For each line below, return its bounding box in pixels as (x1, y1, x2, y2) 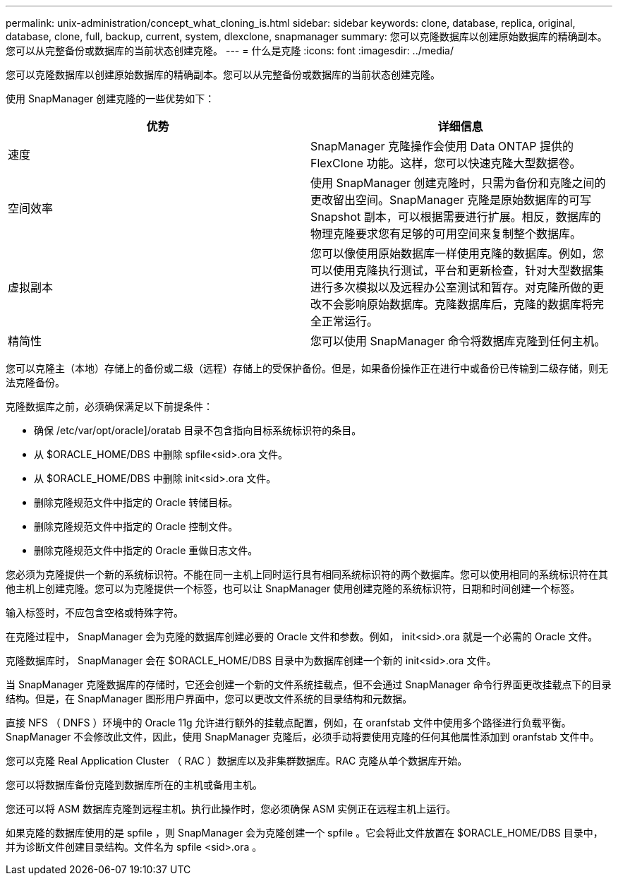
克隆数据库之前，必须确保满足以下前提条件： (6, 400, 213, 412)
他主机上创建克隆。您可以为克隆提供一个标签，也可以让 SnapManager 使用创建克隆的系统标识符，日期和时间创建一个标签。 (6, 582, 581, 594)
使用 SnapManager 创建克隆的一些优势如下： (6, 92, 215, 104)
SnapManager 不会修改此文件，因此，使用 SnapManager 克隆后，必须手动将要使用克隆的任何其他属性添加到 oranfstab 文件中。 (6, 731, 600, 743)
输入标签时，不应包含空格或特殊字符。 (6, 606, 183, 618)
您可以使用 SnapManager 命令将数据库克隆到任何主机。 (310, 334, 606, 348)
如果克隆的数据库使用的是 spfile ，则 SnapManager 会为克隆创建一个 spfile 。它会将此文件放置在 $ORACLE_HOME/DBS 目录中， (6, 827, 603, 839)
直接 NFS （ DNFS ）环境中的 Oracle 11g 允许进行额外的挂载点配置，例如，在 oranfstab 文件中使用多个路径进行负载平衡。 (6, 717, 571, 729)
